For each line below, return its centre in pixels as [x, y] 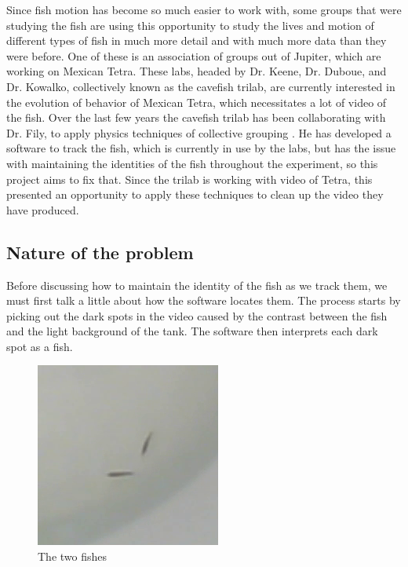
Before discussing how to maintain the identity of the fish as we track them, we [197, 285]
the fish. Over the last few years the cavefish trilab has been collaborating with [196, 117]
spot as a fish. [40, 346]
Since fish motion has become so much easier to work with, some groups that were [204, 9]
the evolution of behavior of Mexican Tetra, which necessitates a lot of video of [197, 102]
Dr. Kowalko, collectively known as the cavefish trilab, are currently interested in [201, 86]
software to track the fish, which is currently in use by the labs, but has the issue [201, 148]
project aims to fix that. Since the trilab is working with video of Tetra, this [189, 179]
